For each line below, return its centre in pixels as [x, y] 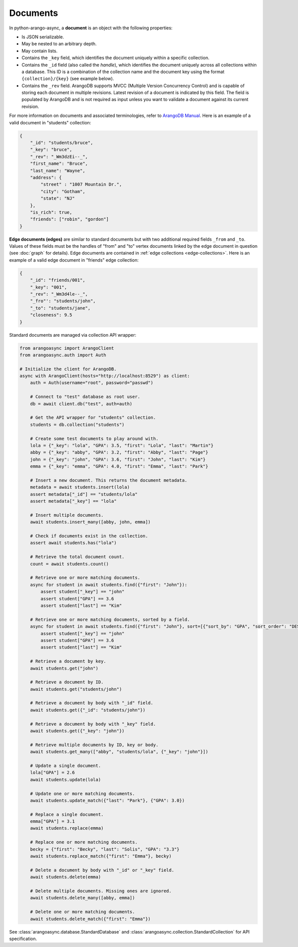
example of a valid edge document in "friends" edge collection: [74, 260]
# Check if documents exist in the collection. [89, 536]
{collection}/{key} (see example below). [68, 79]
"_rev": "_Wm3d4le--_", [59, 294]
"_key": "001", [48, 287]
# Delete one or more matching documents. [82, 912]
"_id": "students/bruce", [62, 142]
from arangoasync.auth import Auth [63, 355]
